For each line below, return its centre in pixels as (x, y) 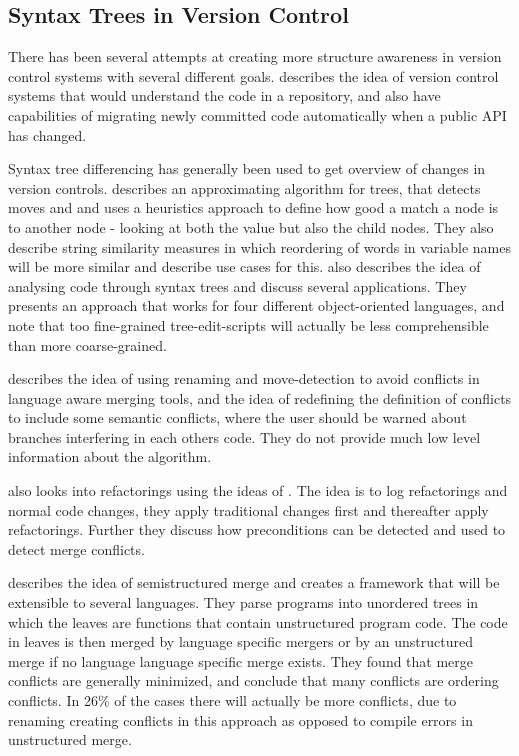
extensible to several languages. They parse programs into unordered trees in (243, 602)
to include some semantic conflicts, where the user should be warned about (237, 417)
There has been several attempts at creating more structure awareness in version (255, 56)
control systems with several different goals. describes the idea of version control (253, 75)
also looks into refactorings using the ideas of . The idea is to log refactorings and (258, 490)
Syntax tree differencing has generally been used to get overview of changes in (247, 168)
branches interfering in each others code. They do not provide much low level (244, 436)
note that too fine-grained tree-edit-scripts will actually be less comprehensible (248, 324)
